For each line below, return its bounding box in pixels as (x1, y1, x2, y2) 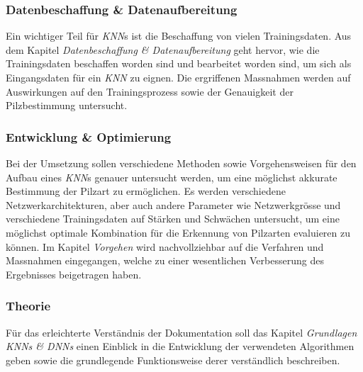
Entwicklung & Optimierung (6, 128, 172, 145)
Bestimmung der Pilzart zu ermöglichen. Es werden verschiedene (6, 184, 286, 198)
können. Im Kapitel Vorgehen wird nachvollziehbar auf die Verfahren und (6, 239, 324, 254)
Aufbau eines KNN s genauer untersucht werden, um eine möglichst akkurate (6, 169, 337, 184)
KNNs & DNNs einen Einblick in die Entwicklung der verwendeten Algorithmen (6, 339, 354, 354)
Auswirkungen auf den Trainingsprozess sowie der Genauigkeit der (6, 84, 294, 98)
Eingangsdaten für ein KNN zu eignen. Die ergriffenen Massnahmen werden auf (6, 70, 351, 84)
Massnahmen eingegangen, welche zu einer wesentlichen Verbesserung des (6, 253, 324, 268)
